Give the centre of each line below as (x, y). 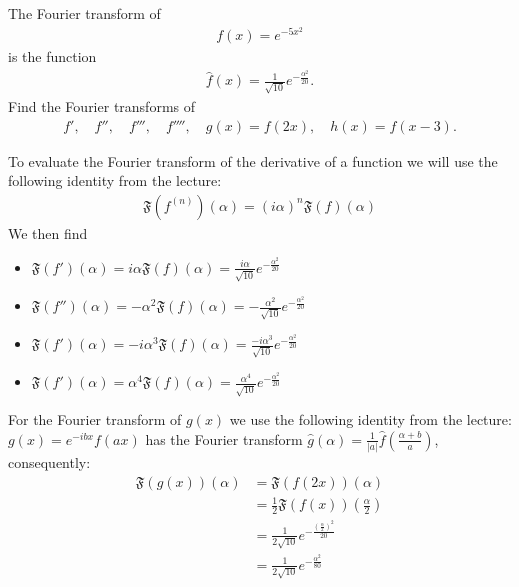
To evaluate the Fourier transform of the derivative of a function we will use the (253, 160)
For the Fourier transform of (95, 419)
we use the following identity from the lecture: (370, 419)
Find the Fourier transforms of (102, 106)
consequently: (49, 462)
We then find (48, 232)
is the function (52, 56)
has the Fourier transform (224, 438)
